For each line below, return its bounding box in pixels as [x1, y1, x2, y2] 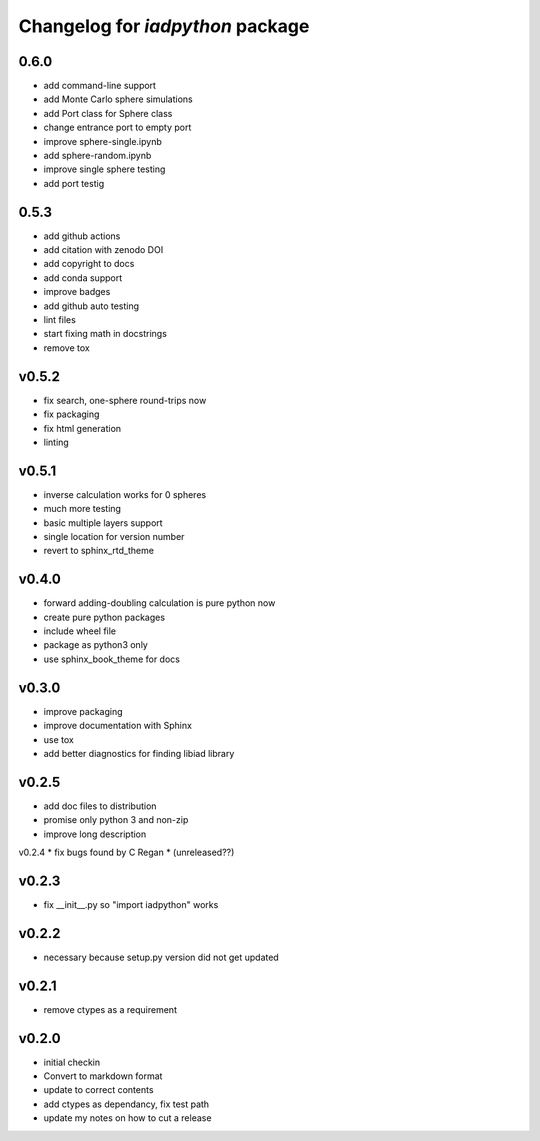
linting [43, 436, 69, 448]
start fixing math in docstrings [43, 328, 167, 340]
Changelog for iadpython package [18, 15, 310, 37]
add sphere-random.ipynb [43, 150, 152, 162]
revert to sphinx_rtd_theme [43, 545, 155, 557]
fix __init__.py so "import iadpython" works [43, 898, 219, 910]
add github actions [43, 230, 121, 242]
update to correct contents [43, 1084, 154, 1096]
